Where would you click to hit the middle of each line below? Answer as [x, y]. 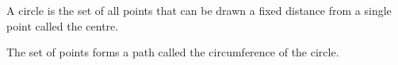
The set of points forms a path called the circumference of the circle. [173, 52]
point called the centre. [63, 25]
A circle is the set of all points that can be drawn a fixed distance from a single [199, 10]
